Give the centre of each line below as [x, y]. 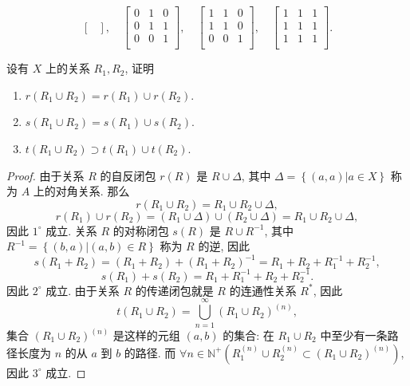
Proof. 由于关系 [45, 175]
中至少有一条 [354, 335]
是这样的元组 [146, 335]
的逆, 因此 [224, 246]
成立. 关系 [71, 230]
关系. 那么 [104, 191]
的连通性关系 [263, 290]
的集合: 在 [248, 335]
